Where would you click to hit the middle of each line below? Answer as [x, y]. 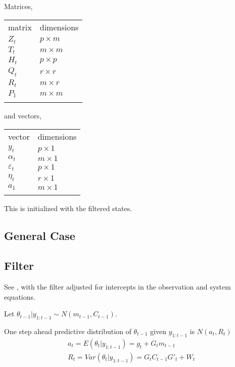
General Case [40, 236]
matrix [20, 27]
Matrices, [18, 6]
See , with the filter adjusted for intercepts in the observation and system [117, 287]
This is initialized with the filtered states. [68, 208]
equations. [20, 296]
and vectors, [23, 116]
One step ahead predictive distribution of [68, 331]
